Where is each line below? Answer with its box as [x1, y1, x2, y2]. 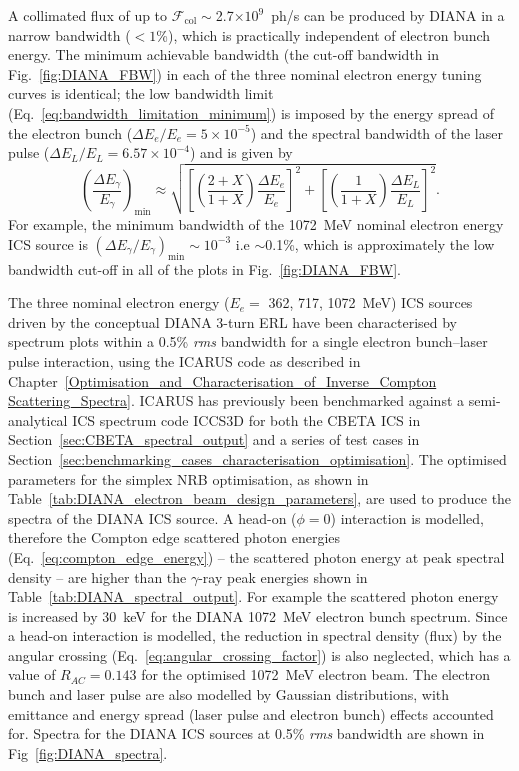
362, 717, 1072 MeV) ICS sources [268, 292, 473, 313]
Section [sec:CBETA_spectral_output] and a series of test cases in [8, 429, 420, 450]
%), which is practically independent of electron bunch [156, 24, 491, 45]
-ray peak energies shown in [198, 566, 368, 587]
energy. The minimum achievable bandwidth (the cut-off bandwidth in [8, 44, 439, 65]
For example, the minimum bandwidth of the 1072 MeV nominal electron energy [8, 214, 504, 235]
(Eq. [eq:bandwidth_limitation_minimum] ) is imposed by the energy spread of [8, 102, 494, 123]
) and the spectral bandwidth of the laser [250, 122, 503, 143]
